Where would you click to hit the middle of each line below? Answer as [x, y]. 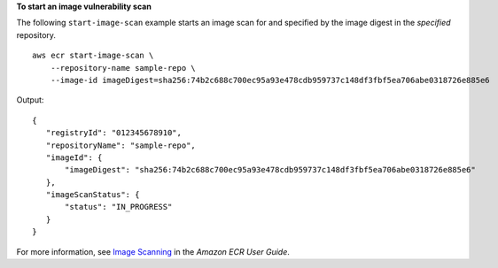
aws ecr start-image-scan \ [93, 56]
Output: [30, 100]
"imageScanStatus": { [93, 195]
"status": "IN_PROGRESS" [119, 207]
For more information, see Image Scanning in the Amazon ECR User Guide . [153, 251]
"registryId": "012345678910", [113, 133]
